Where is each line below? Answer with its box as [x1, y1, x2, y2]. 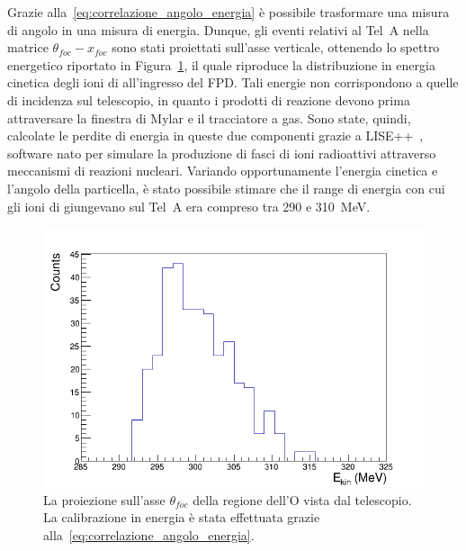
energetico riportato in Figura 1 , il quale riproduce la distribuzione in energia [7, 55, 435, 74]
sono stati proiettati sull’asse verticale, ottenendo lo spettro [112, 38, 440, 57]
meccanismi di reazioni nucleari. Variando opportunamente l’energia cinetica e [7, 161, 438, 180]
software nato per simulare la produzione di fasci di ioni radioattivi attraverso [7, 143, 436, 162]
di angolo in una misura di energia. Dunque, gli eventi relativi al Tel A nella [7, 20, 429, 39]
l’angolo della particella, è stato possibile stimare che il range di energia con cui [7, 178, 445, 197]
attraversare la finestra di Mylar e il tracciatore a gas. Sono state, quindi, [7, 108, 411, 127]
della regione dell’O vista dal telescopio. [193, 490, 412, 509]
